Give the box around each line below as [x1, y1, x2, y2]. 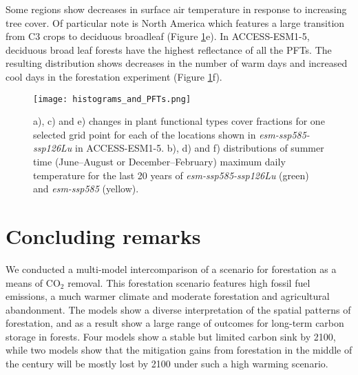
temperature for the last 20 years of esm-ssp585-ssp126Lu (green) [33, 168, 309, 182]
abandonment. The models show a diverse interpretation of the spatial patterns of [6, 302, 351, 316]
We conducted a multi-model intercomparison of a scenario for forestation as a [6, 261, 337, 276]
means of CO [6, 275, 61, 290]
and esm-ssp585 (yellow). [33, 181, 139, 196]
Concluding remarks [6, 221, 201, 250]
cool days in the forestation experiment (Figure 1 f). [6, 69, 222, 83]
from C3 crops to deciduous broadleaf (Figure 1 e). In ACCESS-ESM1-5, [6, 29, 310, 43]
